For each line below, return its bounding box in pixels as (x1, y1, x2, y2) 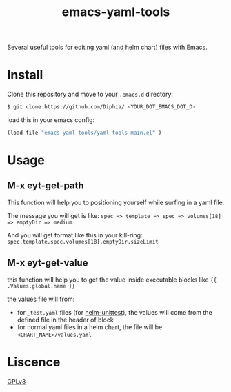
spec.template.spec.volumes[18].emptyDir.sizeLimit (7, 238, 159, 245)
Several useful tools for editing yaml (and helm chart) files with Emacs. (7, 43, 208, 52)
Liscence (7, 354, 61, 370)
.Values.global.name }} (7, 282, 76, 290)
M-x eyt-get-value (7, 257, 88, 269)
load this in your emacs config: (7, 116, 95, 124)
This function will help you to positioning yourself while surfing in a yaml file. (7, 198, 225, 206)
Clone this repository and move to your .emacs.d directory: (7, 90, 174, 99)
